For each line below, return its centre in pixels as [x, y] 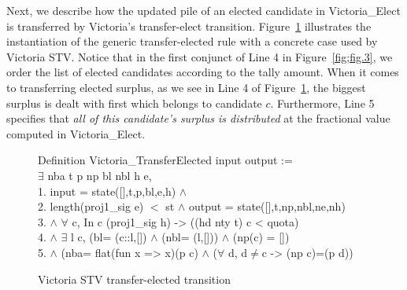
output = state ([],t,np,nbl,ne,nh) [267, 206]
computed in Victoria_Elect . [76, 133]
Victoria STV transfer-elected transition [134, 279]
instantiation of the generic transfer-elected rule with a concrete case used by [192, 41]
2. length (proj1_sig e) [91, 206]
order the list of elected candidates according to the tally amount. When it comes [203, 72]
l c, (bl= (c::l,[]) [109, 237]
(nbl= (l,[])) [190, 237]
